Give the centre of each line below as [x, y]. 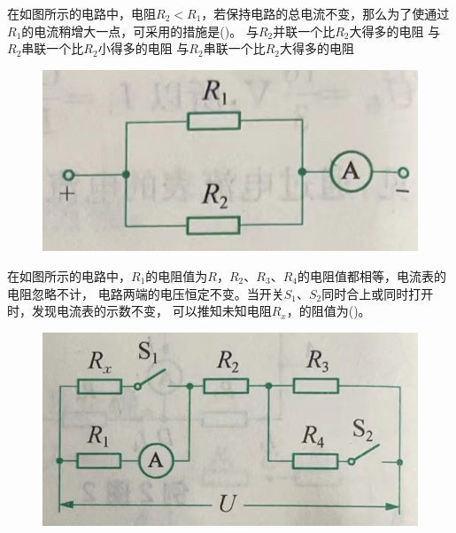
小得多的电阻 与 [143, 48]
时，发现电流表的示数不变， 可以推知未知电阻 [139, 311]
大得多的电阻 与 [395, 31]
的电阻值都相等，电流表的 [371, 275]
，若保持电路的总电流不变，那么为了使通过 [325, 13]
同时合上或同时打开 [378, 293]
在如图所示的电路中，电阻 [81, 13]
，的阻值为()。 [328, 311]
